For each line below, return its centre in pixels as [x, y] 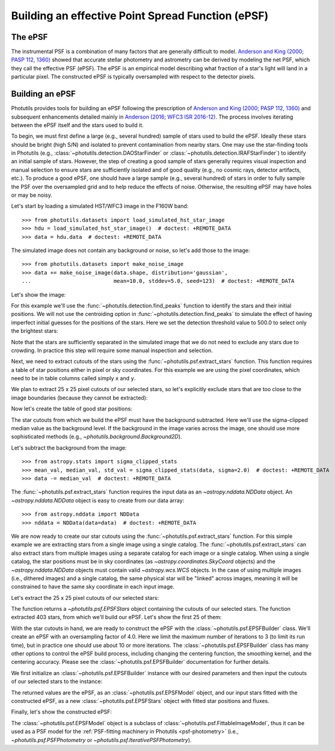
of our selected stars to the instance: [57, 681]
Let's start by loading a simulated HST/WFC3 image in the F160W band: [100, 206]
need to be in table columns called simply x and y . [73, 379]
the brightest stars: [35, 331]
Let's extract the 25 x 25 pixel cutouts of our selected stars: [85, 598]
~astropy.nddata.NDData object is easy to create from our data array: [98, 500]
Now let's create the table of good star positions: [72, 409]
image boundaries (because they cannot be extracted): [79, 398]
